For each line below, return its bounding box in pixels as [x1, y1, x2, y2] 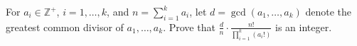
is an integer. [275, 19, 332, 34]
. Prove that [163, 19, 215, 34]
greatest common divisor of [6, 19, 124, 34]
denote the [305, 4, 351, 18]
